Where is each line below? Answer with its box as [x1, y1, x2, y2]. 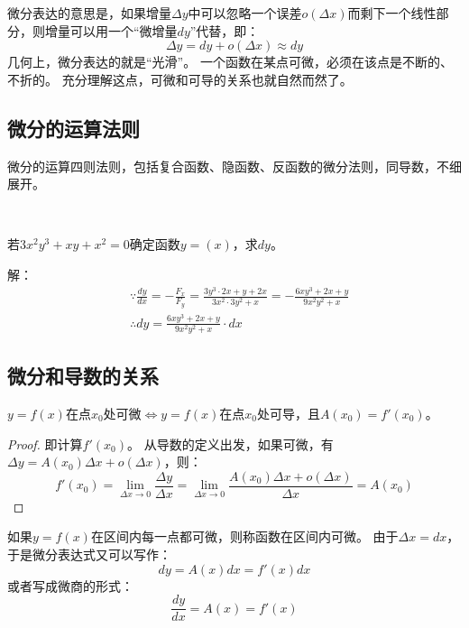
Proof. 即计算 [7, 434, 83, 453]
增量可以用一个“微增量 [44, 21, 178, 40]
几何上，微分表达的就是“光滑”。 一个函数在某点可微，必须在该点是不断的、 [7, 52, 453, 71]
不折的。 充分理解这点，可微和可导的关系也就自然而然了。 [7, 69, 353, 88]
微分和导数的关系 [7, 362, 159, 390]
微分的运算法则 [7, 114, 140, 142]
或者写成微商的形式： [7, 576, 133, 595]
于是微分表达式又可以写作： [7, 544, 171, 563]
